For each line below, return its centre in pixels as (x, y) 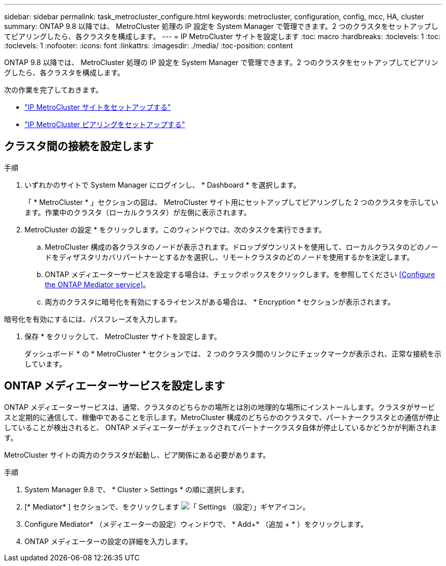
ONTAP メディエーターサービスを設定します (115, 386)
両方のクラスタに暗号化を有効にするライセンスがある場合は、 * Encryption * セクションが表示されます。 (220, 302)
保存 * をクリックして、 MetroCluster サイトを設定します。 (123, 336)
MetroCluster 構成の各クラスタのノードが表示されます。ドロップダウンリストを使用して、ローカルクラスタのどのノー (242, 247)
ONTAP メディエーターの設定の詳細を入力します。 (108, 541)
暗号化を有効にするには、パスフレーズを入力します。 (93, 319)
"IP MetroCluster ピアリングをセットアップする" (105, 124)
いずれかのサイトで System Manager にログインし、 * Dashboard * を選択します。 (163, 185)
